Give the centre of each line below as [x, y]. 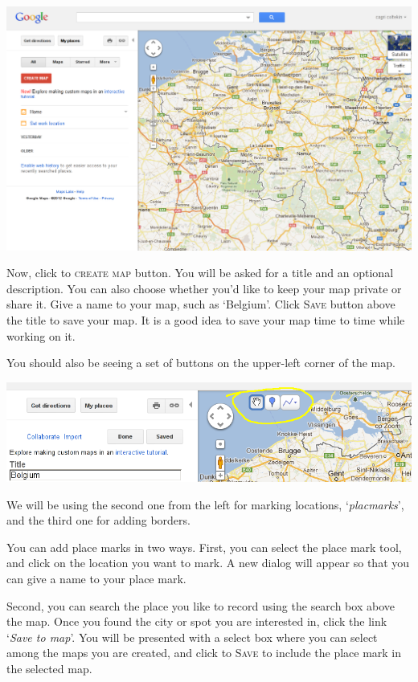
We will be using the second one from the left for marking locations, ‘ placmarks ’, [205, 504]
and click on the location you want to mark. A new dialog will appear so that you [208, 563]
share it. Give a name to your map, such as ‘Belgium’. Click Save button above [201, 304]
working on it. [41, 335]
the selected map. [49, 669]
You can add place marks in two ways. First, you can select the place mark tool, [204, 547]
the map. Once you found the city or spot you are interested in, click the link [197, 621]
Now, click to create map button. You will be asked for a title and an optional [200, 273]
